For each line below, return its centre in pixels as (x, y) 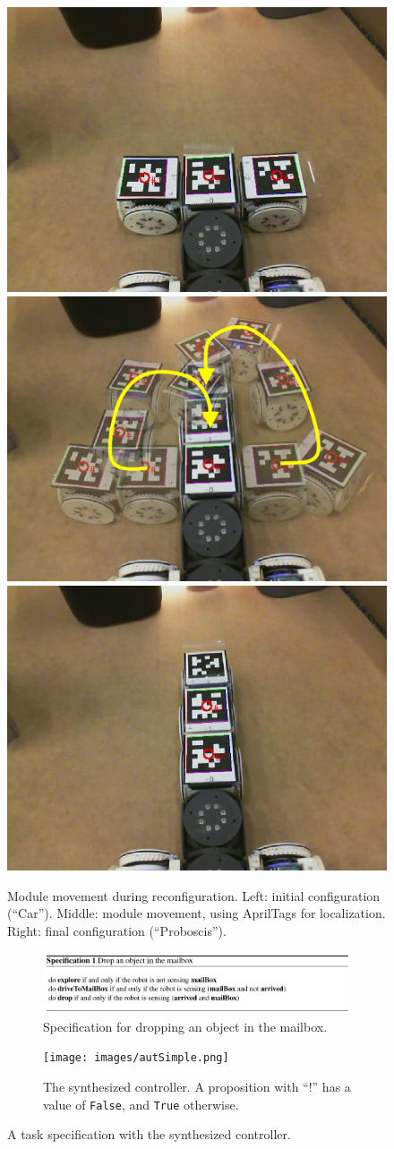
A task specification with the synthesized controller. (149, 1134)
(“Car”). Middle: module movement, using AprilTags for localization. (197, 913)
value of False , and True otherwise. (141, 1104)
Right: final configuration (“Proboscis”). (117, 930)
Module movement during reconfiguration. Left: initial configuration (194, 895)
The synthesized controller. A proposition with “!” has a (197, 1086)
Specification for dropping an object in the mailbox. (185, 1026)
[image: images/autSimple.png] (136, 1058)
